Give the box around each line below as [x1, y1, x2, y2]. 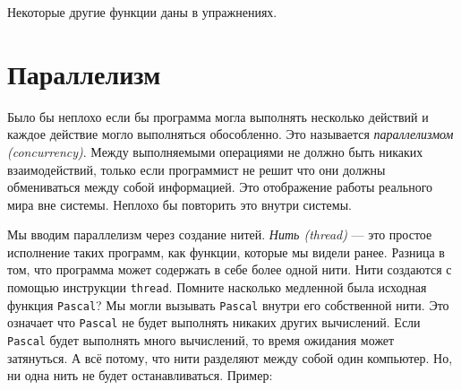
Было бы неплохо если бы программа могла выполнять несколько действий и [7, 107, 429, 126]
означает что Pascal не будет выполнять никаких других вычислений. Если [7, 313, 421, 332]
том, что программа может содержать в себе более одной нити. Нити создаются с [7, 260, 452, 279]
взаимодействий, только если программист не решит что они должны [7, 160, 386, 178]
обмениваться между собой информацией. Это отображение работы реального [7, 178, 433, 196]
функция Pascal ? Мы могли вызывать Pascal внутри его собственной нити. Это [7, 295, 449, 314]
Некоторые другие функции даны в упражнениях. [7, 3, 277, 21]
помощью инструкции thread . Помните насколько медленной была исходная [7, 278, 427, 297]
